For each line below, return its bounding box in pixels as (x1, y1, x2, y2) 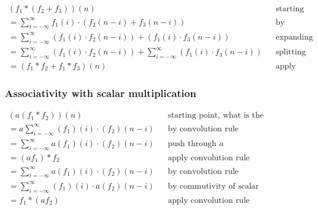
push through (168, 140, 217, 148)
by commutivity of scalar (168, 182, 259, 190)
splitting (275, 48, 306, 57)
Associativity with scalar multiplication (5, 85, 196, 100)
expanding (275, 33, 313, 41)
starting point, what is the (168, 111, 264, 120)
